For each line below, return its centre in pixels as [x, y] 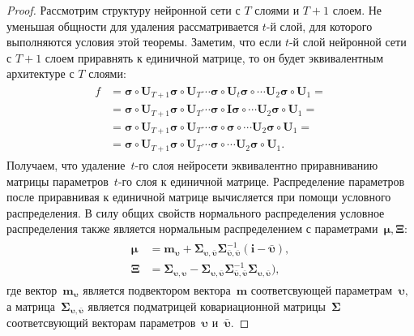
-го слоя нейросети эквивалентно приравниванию [256, 164]
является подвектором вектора [157, 289]
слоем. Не [357, 10]
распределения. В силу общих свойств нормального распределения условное [196, 212]
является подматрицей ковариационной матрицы [207, 306]
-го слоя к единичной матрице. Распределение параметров [261, 181]
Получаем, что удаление [66, 164]
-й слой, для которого [319, 26]
